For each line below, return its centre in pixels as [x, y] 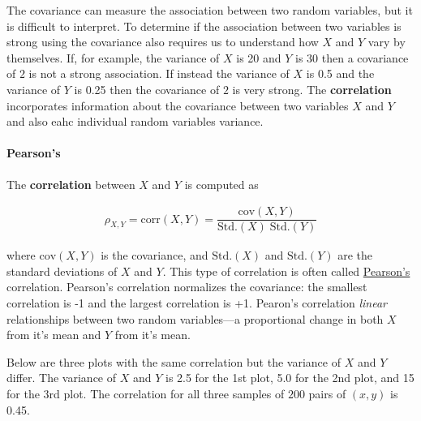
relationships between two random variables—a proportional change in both [195, 318]
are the [355, 255]
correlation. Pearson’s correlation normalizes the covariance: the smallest [187, 287]
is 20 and [259, 57]
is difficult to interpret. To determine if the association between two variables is [204, 26]
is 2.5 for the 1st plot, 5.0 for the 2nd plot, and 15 [290, 378]
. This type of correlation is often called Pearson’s [286, 271]
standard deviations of [62, 271]
